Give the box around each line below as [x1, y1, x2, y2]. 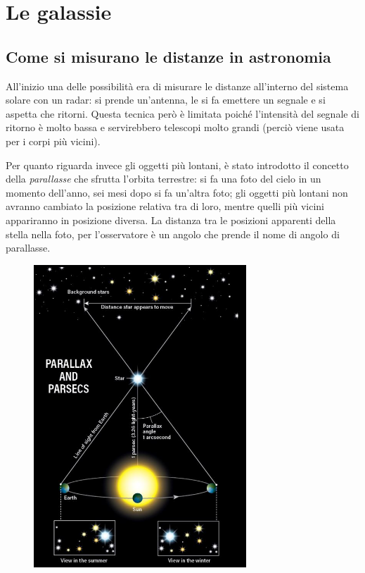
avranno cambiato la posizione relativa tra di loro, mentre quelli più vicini [6, 199, 324, 214]
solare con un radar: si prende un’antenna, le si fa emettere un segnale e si [6, 92, 326, 107]
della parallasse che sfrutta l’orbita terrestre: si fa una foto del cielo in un [6, 171, 321, 186]
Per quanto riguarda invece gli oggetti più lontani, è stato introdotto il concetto [6, 157, 349, 172]
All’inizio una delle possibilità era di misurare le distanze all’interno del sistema [6, 78, 349, 93]
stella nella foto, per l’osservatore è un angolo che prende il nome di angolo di [6, 226, 340, 241]
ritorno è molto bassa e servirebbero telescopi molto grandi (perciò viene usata [6, 120, 345, 135]
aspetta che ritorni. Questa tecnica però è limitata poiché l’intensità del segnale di [6, 106, 359, 121]
